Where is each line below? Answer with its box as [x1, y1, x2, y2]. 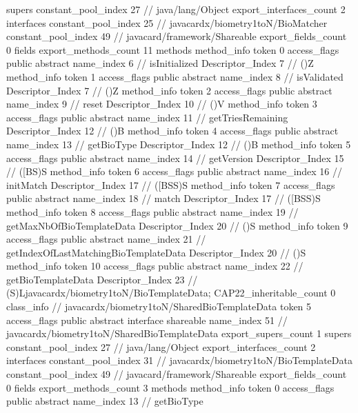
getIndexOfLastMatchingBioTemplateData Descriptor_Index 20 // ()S [6, 245, 306, 259]
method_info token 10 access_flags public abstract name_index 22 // [6, 259, 304, 273]
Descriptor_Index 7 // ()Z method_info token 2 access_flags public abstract [6, 83, 332, 97]
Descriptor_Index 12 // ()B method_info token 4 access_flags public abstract [6, 123, 339, 138]
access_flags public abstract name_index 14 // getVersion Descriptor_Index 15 [6, 150, 344, 165]
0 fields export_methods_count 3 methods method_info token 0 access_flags [6, 380, 335, 394]
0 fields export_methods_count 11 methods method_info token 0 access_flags [6, 42, 339, 57]
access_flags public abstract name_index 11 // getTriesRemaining [6, 110, 288, 124]
